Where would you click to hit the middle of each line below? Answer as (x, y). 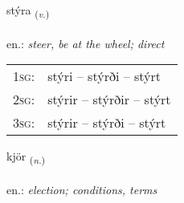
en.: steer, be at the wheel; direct (86, 43)
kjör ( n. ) (26, 157)
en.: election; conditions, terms (82, 190)
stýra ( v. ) (28, 11)
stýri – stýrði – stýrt (104, 76)
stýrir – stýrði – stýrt (107, 123)
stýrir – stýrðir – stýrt (109, 99)
